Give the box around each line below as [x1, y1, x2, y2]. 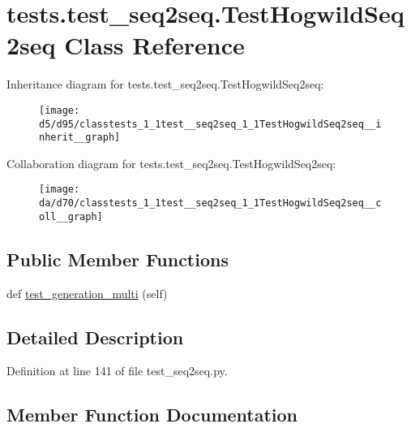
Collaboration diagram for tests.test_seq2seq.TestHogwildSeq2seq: [6, 154, 336, 171]
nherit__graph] [39, 132, 121, 144]
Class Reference [64, 28, 245, 62]
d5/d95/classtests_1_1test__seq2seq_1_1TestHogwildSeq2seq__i [39, 118, 382, 130]
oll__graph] [39, 210, 103, 223]
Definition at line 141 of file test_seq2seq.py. [6, 362, 228, 379]
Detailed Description [6, 324, 184, 349]
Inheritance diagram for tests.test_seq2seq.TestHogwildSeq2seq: [6, 76, 324, 93]
